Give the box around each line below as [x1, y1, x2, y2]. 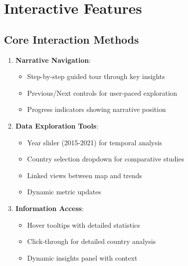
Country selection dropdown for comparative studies [27, 154, 185, 164]
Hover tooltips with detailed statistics [27, 219, 140, 230]
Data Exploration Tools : [15, 120, 98, 131]
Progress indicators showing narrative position [27, 104, 166, 114]
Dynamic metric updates [27, 186, 101, 197]
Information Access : [15, 203, 84, 213]
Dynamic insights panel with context [27, 252, 138, 263]
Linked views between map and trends [27, 170, 142, 180]
